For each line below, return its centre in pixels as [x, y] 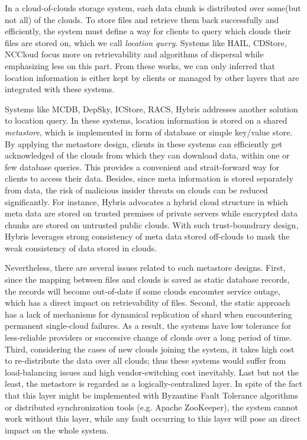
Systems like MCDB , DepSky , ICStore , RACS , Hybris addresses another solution [151, 109]
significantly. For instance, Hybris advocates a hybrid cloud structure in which [146, 201]
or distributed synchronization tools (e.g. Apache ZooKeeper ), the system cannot [151, 407]
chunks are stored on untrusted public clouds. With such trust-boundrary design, [152, 224]
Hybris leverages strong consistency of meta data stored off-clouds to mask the [147, 236]
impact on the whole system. [57, 430]
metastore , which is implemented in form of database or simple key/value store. [149, 132]
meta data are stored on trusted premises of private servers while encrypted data [151, 213]
